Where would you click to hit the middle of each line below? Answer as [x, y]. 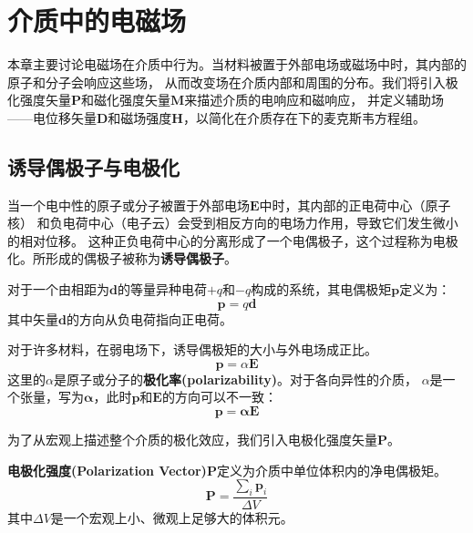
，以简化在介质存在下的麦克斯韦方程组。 [304, 117]
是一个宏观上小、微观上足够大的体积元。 [172, 518]
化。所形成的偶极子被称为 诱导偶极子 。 [122, 258]
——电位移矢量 [52, 117]
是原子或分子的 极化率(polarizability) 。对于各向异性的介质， [235, 379]
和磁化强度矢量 [126, 100]
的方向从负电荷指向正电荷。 [149, 318]
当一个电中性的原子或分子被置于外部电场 [129, 205]
